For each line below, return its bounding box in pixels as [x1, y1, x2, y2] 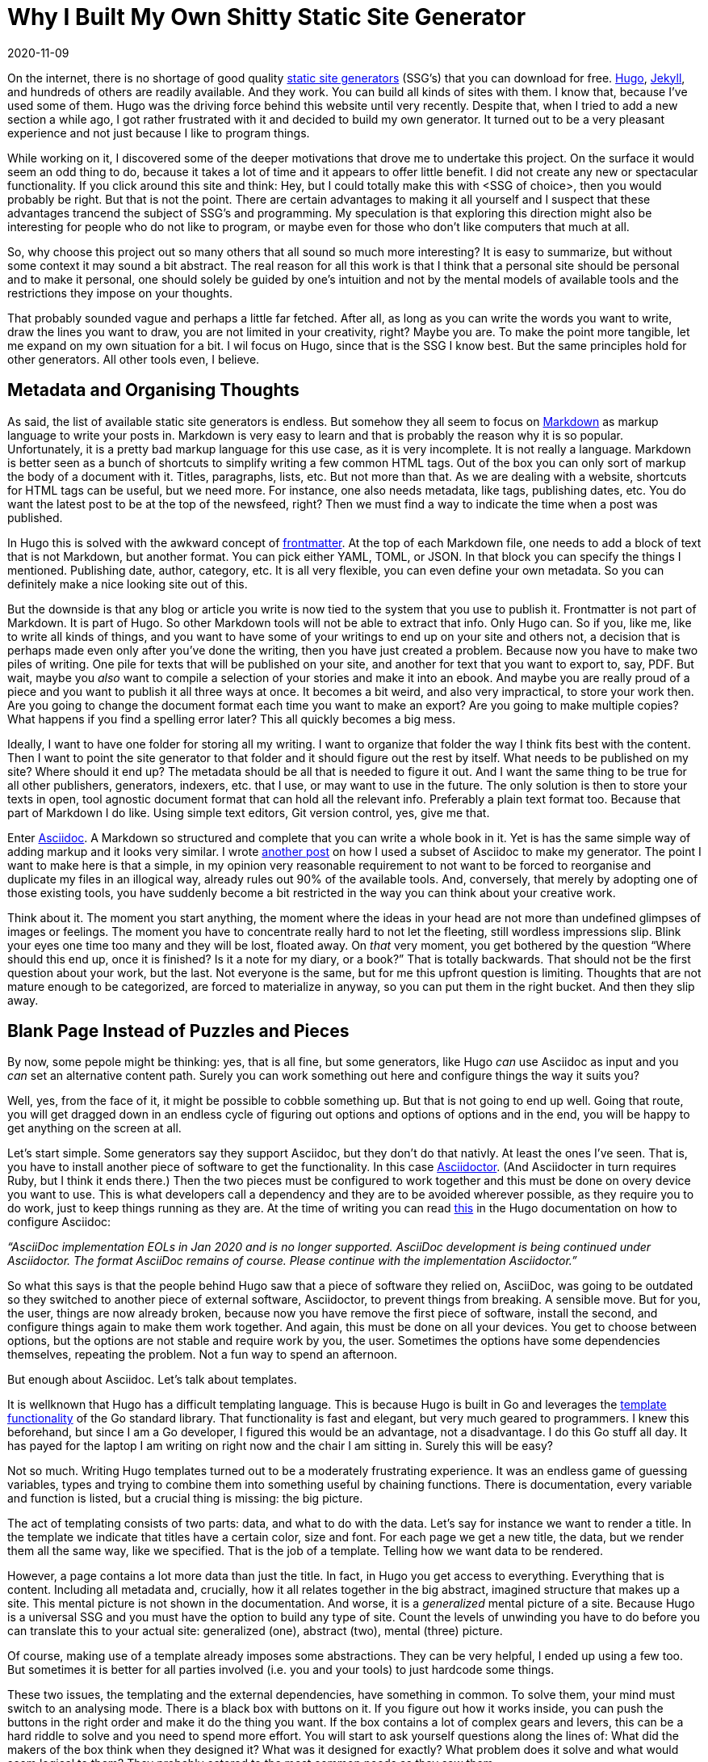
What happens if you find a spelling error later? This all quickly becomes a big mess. [7, 711, 456, 726]
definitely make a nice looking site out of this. [7, 576, 248, 591]
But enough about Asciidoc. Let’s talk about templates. [7, 1372, 297, 1387]
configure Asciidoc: [7, 1215, 111, 1229]
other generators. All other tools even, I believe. [7, 352, 260, 366]
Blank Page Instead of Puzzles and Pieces [7, 1021, 350, 1042]
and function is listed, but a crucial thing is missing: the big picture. [7, 1491, 363, 1506]
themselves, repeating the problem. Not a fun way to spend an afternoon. [7, 1347, 398, 1362]
